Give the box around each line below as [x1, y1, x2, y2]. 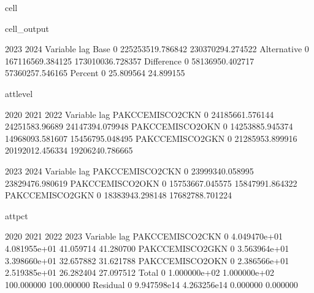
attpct [5, 209, 28, 222]
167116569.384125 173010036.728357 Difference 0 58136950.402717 [5, 54, 255, 67]
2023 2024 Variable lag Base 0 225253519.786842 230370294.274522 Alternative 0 [5, 42, 309, 55]
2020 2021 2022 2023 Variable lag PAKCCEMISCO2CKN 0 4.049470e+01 [5, 230, 283, 243]
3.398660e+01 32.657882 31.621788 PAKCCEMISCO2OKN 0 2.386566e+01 [5, 254, 289, 267]
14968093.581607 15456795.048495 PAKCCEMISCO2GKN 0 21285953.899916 [5, 131, 297, 144]
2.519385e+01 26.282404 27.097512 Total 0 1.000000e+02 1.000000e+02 [5, 266, 275, 279]
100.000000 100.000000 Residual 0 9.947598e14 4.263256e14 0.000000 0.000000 [5, 278, 298, 291]
